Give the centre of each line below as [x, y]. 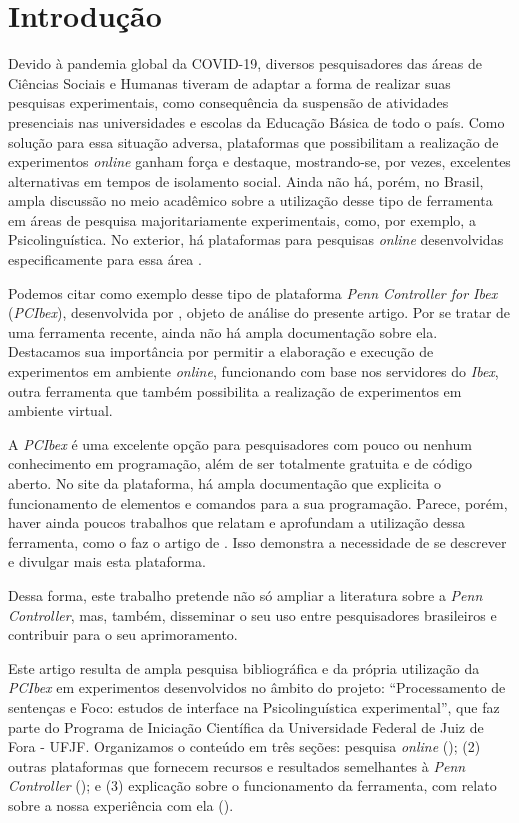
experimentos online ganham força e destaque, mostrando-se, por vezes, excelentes [259, 161]
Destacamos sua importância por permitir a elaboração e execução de [221, 351]
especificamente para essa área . [105, 259]
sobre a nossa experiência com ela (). [121, 804]
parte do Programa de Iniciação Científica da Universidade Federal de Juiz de [246, 726]
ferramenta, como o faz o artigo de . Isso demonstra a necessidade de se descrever [257, 541]
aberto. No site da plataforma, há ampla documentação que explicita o [224, 483]
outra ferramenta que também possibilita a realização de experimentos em [235, 390]
